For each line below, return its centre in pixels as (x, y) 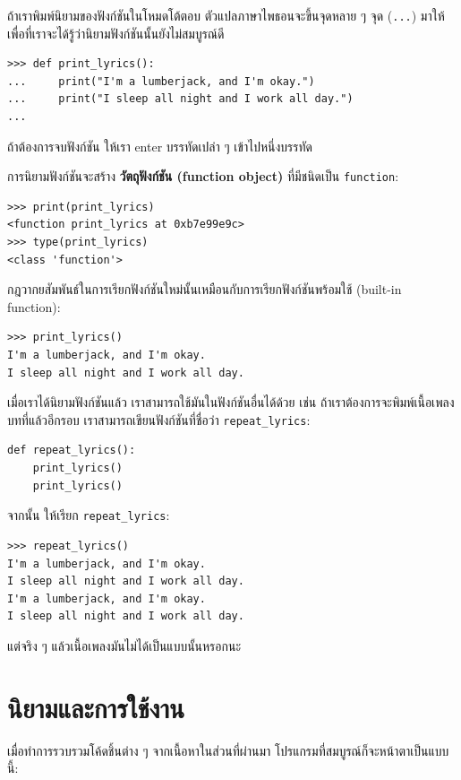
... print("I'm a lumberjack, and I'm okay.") (161, 81)
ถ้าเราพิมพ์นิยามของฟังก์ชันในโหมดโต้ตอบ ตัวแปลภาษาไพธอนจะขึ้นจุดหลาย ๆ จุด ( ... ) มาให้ (226, 15)
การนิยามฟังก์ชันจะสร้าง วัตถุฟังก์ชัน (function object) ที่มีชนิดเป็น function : (203, 176)
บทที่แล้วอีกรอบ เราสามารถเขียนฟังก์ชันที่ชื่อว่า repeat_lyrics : (159, 419)
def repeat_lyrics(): (72, 451)
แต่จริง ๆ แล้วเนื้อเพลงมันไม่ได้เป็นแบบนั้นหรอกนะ (124, 645)
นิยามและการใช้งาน (96, 707)
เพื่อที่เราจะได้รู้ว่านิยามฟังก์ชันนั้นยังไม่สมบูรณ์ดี (116, 33)
